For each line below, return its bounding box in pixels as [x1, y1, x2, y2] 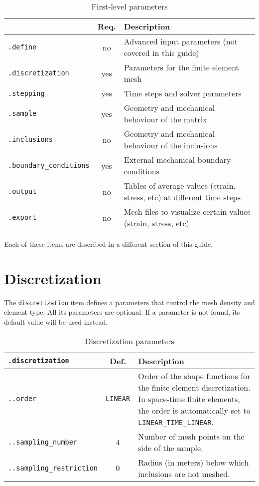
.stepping [8, 89, 45, 97]
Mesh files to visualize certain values [124, 206, 251, 217]
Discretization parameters [85, 335, 174, 347]
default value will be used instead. [4, 316, 108, 327]
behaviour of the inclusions [124, 139, 218, 151]
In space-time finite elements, [138, 393, 240, 405]
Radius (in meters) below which [138, 456, 249, 468]
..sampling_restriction [8, 464, 98, 472]
